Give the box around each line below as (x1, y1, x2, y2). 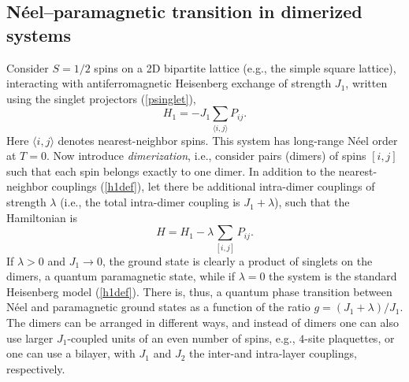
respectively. (6, 360, 65, 376)
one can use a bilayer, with (6, 345, 136, 362)
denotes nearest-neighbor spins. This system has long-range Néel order (58, 132, 398, 148)
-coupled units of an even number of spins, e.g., (67, 329, 296, 346)
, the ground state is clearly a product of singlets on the (102, 252, 373, 269)
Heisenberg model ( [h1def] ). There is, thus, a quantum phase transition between (6, 283, 392, 299)
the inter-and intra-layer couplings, (189, 345, 357, 362)
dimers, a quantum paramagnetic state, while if (6, 268, 235, 284)
